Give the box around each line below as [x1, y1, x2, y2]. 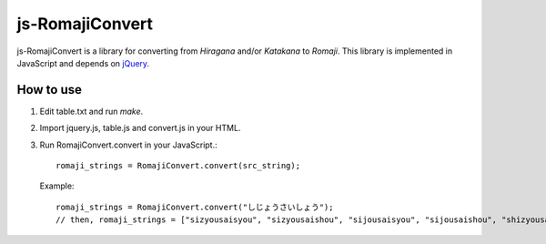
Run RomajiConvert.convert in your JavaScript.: [39, 139, 217, 150]
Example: [39, 180, 75, 191]
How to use [16, 82, 82, 97]
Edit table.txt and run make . [39, 106, 144, 117]
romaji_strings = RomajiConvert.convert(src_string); [56, 160, 300, 171]
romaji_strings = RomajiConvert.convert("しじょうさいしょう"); [56, 201, 334, 212]
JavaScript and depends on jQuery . [16, 57, 150, 68]
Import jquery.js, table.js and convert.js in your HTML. [39, 123, 241, 134]
